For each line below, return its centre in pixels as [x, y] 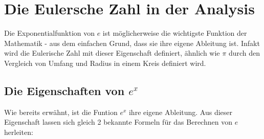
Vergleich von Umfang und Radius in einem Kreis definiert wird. [105, 63]
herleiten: [19, 132]
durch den [244, 53]
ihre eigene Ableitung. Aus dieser [181, 112]
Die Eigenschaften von [64, 90]
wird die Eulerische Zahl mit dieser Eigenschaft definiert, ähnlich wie [112, 53]
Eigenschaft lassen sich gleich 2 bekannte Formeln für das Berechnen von [118, 122]
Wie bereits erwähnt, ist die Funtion [61, 112]
